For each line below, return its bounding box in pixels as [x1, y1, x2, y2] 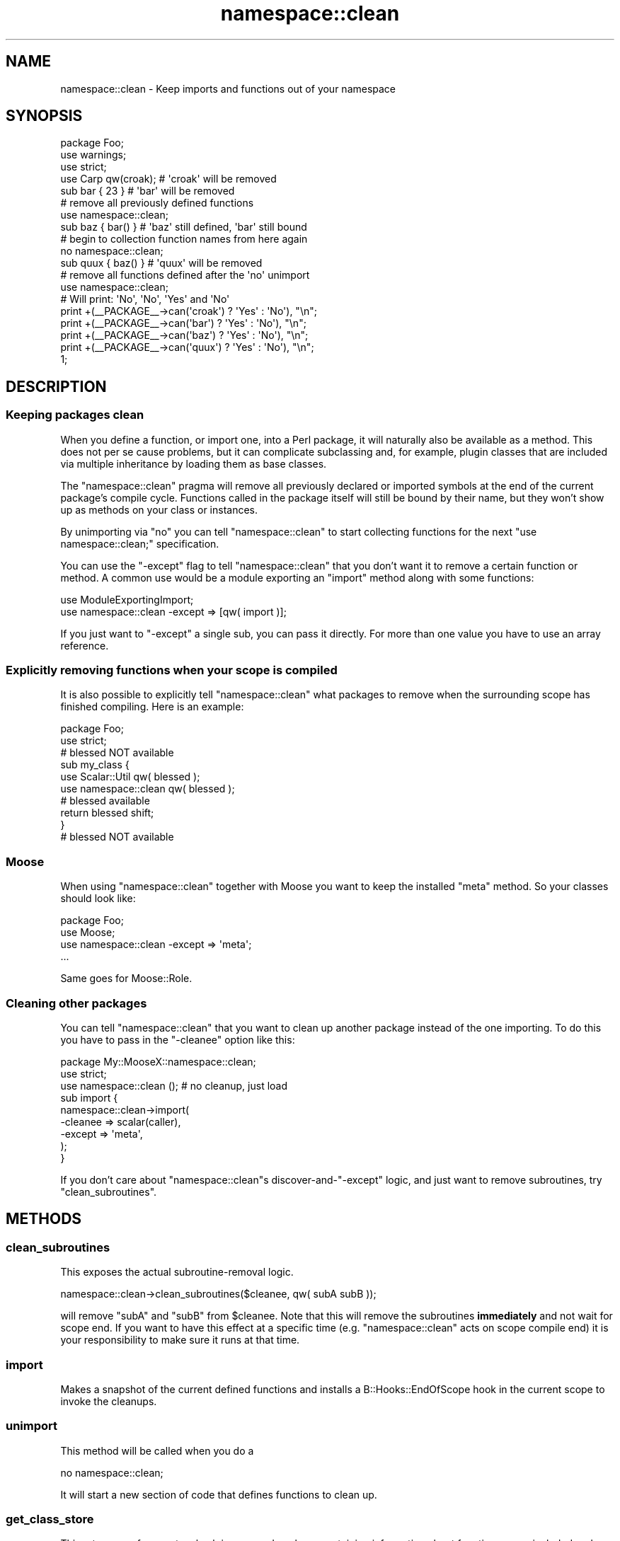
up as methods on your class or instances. [60, 503, 258, 516]
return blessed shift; [60, 807, 154, 819]
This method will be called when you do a [60, 1444, 254, 1457]
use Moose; [60, 926, 115, 939]
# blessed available [60, 795, 150, 807]
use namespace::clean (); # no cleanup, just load [60, 1079, 288, 1092]
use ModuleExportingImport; [60, 593, 194, 606]
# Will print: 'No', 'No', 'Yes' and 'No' [60, 293, 230, 306]
